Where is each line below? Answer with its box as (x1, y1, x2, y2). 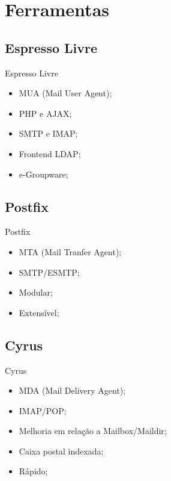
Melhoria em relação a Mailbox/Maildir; (19, 424, 167, 437)
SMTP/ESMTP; (19, 265, 80, 278)
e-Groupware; (19, 167, 68, 180)
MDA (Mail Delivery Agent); (19, 384, 126, 397)
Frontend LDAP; (19, 147, 81, 160)
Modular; (19, 286, 53, 299)
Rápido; (19, 465, 48, 477)
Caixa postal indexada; (19, 444, 104, 457)
